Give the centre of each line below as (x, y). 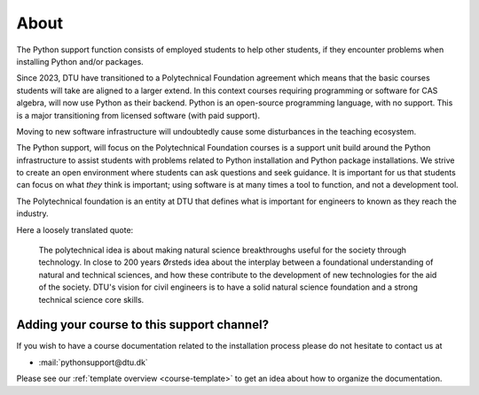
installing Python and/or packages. (80, 61)
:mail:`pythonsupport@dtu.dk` (93, 362)
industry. (32, 213)
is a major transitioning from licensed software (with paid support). (138, 115)
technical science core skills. (91, 299)
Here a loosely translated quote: (75, 229)
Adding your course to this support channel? (143, 325)
